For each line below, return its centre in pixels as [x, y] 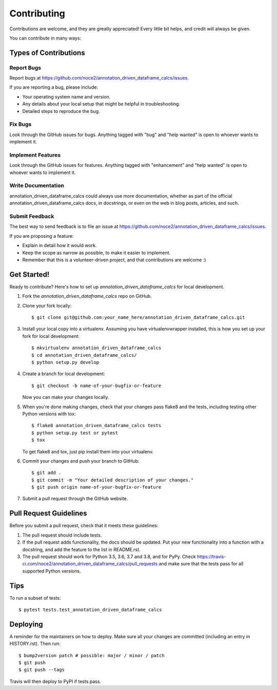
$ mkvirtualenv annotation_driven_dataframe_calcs [96, 348]
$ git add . [46, 473]
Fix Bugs [21, 124]
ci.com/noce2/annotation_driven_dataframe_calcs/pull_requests [90, 564]
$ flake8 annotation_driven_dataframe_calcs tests [96, 426]
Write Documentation [37, 186]
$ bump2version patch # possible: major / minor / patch [92, 655]
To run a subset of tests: [35, 598]
